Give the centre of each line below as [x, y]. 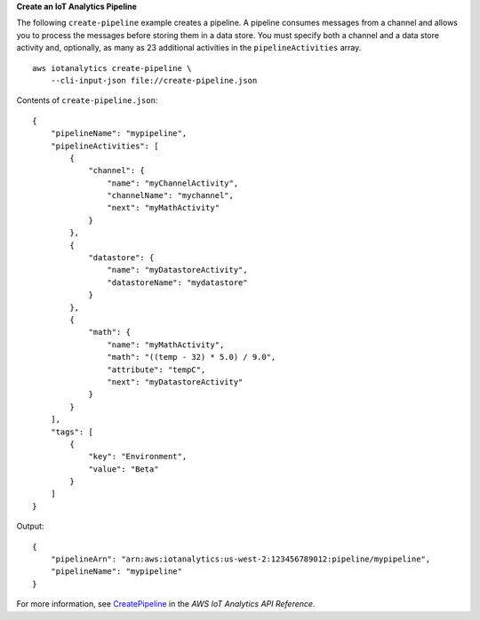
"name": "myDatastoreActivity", [177, 270]
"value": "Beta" [124, 469]
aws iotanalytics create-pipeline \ [112, 68]
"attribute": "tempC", [156, 370]
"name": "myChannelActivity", [173, 183]
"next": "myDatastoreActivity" [175, 382]
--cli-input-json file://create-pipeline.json [154, 80]
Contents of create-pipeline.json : [87, 100]
